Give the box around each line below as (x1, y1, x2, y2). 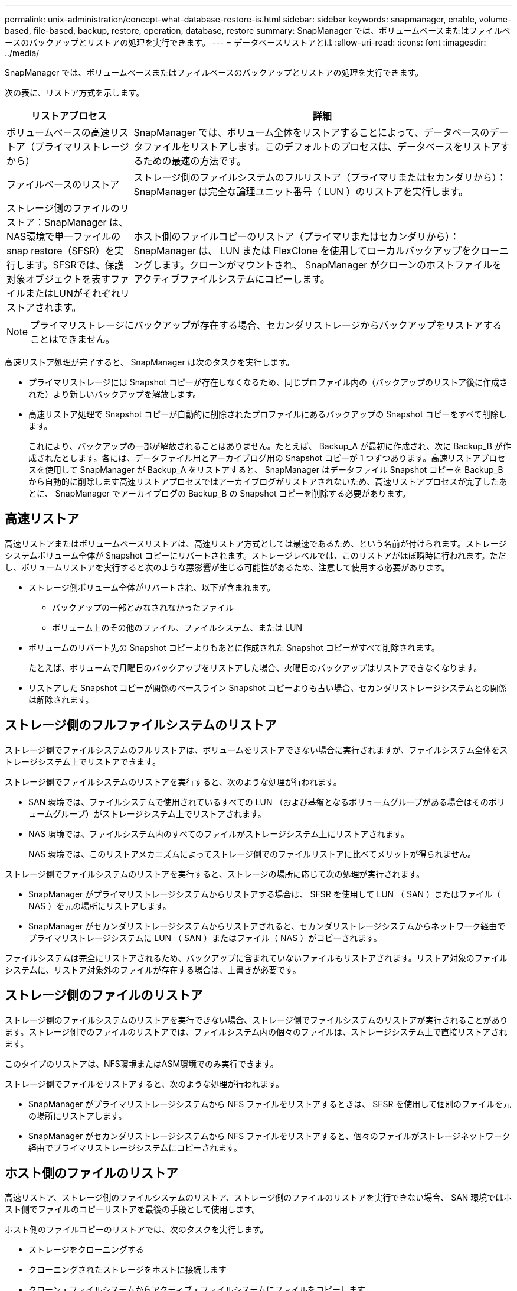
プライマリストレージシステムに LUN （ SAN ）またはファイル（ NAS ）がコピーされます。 (28, 932, 382, 943)
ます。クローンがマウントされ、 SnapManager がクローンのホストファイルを (162, 259, 502, 271)
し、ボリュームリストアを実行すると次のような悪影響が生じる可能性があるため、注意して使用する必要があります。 (5, 562, 450, 572)
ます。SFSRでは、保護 (25, 259, 124, 271)
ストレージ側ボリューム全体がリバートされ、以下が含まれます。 (28, 582, 276, 592)
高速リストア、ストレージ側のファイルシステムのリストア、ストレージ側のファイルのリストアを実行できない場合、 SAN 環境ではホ (5, 1192, 512, 1203)
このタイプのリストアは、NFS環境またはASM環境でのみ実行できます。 (5, 1058, 279, 1069)
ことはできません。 (30, 333, 115, 345)
